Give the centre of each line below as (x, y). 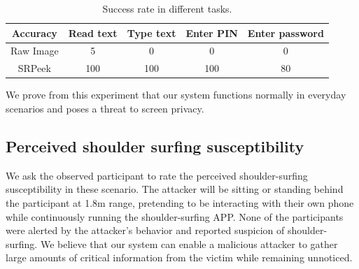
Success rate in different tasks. (167, 8)
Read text (93, 32)
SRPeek (34, 68)
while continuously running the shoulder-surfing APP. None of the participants (175, 216)
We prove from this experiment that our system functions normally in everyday (176, 95)
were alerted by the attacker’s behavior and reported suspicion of (145, 230)
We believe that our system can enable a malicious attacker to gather (189, 243)
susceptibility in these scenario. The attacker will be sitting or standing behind (175, 189)
